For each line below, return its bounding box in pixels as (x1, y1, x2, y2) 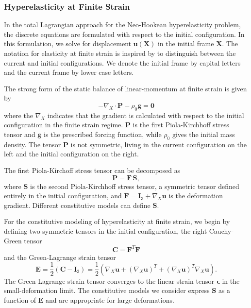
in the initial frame (157, 38, 214, 49)
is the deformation (168, 190, 223, 201)
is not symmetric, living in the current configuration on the (70, 139, 247, 149)
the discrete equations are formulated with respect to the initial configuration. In (4, 29, 245, 39)
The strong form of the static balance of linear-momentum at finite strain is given (4, 83, 247, 93)
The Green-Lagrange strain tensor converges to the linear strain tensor (4, 275, 215, 286)
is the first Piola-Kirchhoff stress (133, 120, 229, 130)
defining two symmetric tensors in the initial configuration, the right (4, 225, 207, 236)
